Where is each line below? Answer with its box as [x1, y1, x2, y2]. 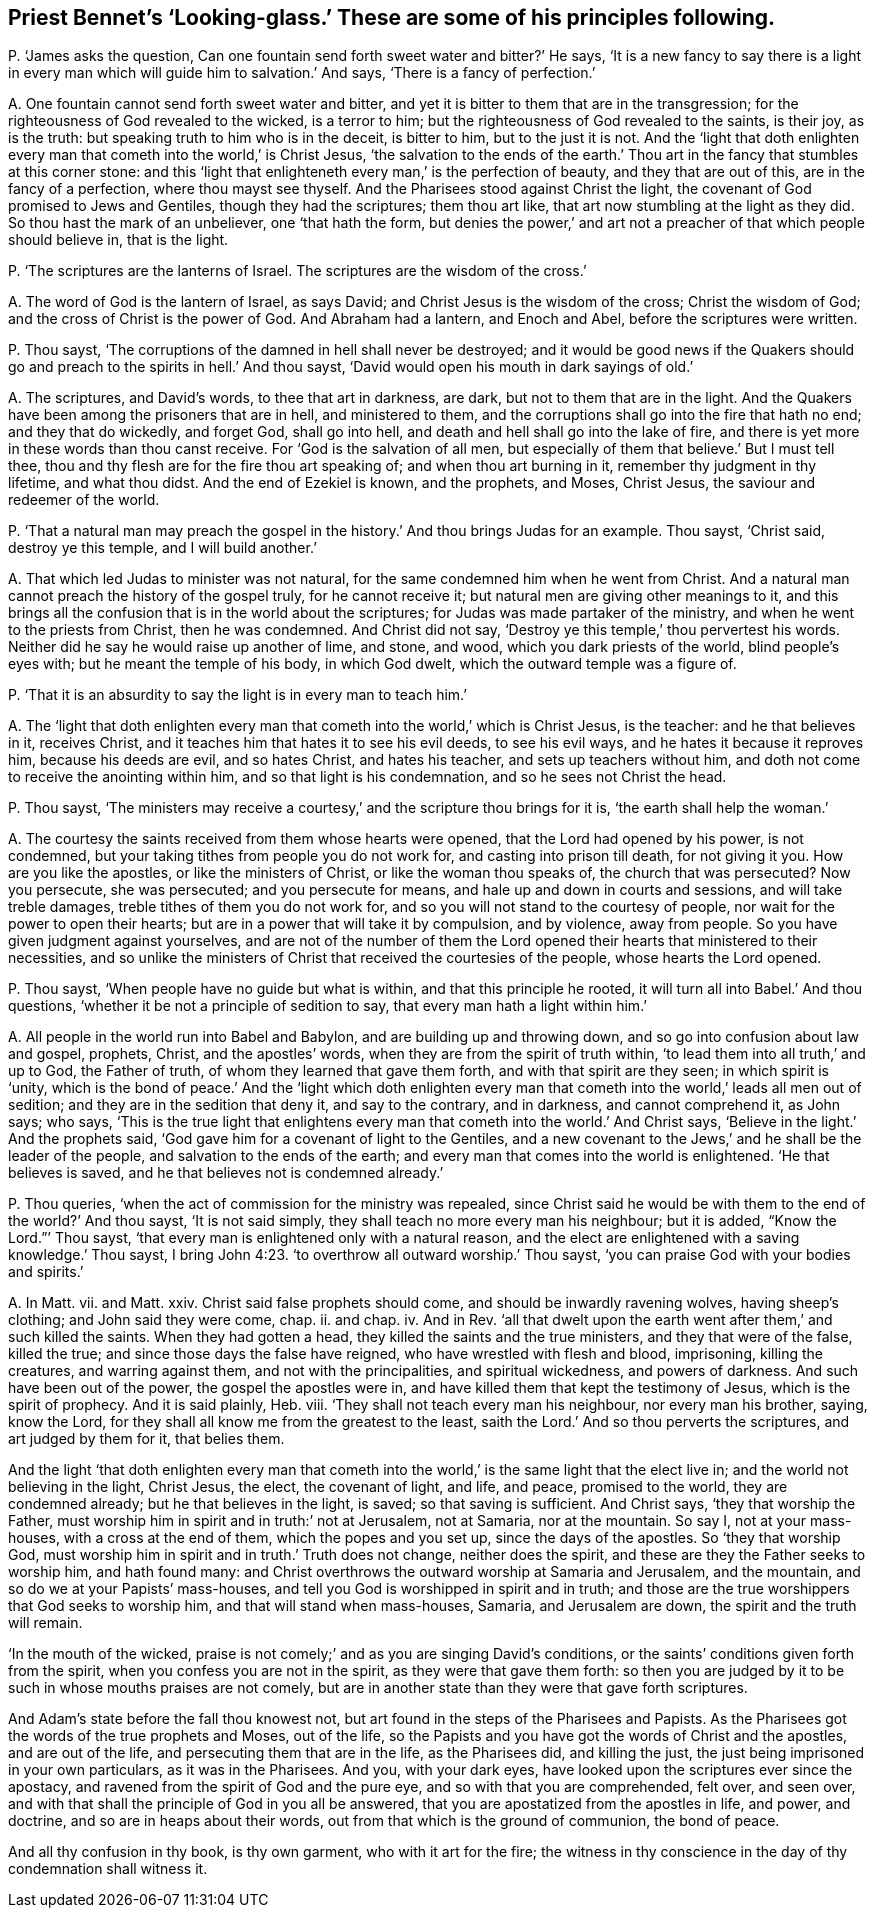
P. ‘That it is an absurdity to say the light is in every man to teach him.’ [8, 686, 467, 704]
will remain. [8, 1614, 83, 1632]
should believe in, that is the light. [8, 231, 229, 249]
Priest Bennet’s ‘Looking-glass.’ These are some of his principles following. [8, 5, 776, 30]
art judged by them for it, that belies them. [8, 1430, 285, 1448]
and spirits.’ [8, 1263, 84, 1281]
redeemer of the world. [8, 491, 160, 509]
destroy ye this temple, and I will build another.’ [8, 539, 317, 557]
